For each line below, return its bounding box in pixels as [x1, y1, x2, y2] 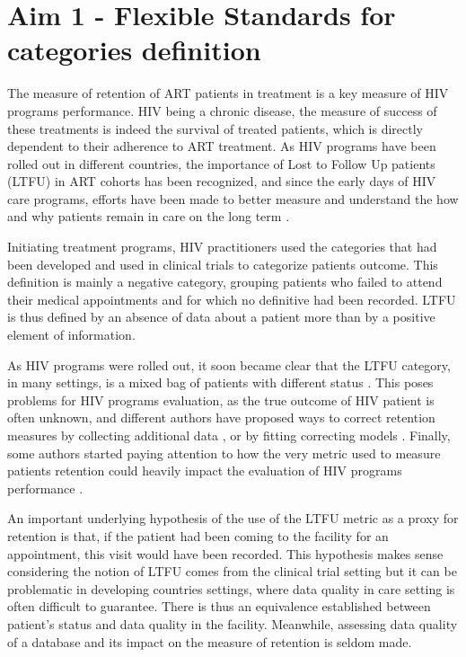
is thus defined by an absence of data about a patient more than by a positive [7, 307, 435, 326]
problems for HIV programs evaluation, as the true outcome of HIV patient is [7, 390, 435, 409]
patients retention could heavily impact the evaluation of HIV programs [7, 461, 402, 480]
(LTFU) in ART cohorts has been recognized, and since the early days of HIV [7, 172, 436, 191]
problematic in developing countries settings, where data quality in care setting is [7, 579, 455, 598]
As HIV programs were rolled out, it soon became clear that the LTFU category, [7, 355, 451, 374]
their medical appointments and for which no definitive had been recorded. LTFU [7, 289, 456, 308]
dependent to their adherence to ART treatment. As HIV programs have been [7, 137, 436, 155]
